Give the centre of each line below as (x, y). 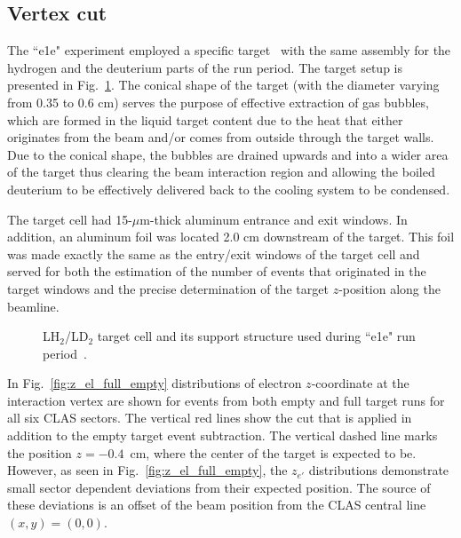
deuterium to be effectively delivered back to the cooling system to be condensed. (229, 189)
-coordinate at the (360, 383)
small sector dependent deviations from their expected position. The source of (219, 487)
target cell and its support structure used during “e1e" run (256, 336)
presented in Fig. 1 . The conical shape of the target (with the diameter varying (223, 85)
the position (40, 452)
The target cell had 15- (70, 219)
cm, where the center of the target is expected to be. (273, 452)
